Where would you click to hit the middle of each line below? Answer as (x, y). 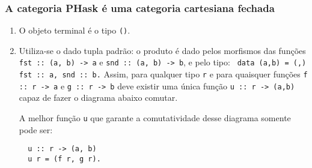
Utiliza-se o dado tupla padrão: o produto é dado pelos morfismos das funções (162, 50)
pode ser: (36, 129)
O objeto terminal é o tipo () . (75, 30)
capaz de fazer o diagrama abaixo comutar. (98, 97)
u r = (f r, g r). (64, 159)
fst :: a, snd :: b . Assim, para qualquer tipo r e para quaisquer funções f (163, 74)
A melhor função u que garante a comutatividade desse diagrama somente (155, 118)
